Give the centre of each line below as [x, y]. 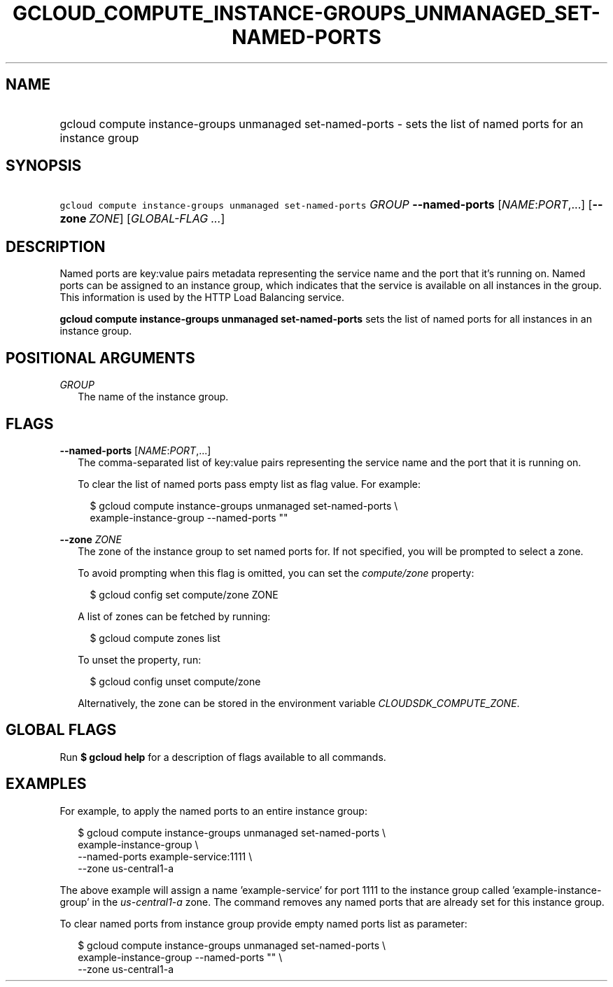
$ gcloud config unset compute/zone [175, 681]
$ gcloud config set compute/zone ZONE [184, 594]
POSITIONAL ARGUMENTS [100, 358]
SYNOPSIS [44, 166]
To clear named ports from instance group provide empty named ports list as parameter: [263, 923]
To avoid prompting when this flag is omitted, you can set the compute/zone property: [276, 573]
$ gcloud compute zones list [155, 638]
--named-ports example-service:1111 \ [165, 856]
